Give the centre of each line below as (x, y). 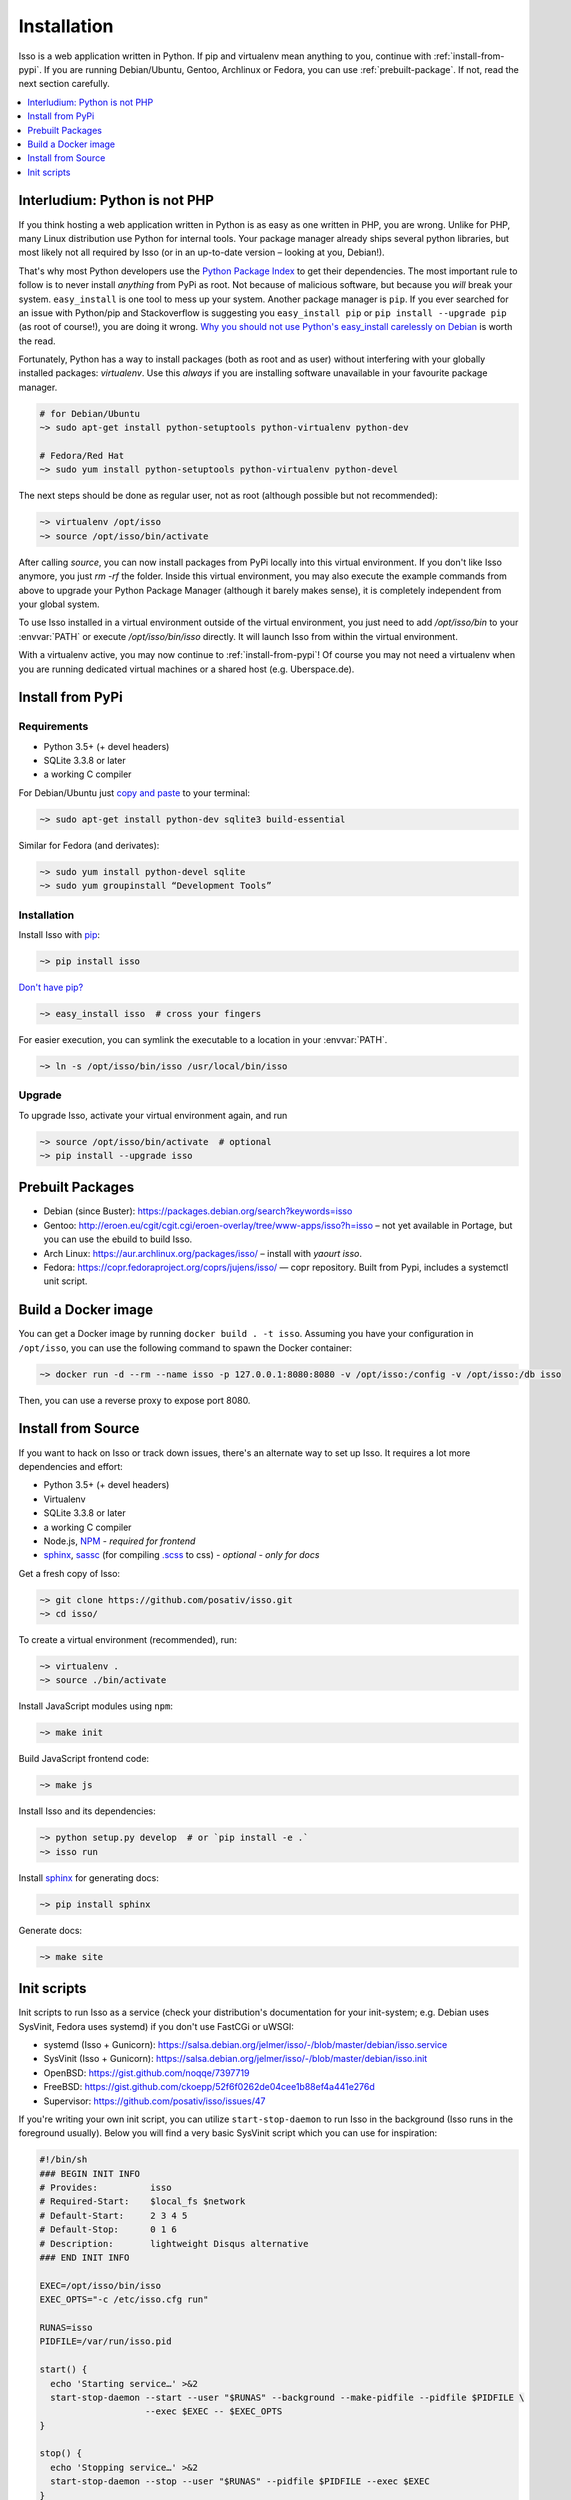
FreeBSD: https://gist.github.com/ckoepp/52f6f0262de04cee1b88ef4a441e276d (209, 2087)
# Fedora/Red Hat (82, 456)
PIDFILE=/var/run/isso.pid (105, 2341)
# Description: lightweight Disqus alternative (174, 2243)
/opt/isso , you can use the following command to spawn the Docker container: (185, 1347)
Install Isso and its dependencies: (87, 1811)
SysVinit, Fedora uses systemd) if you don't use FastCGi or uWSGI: (156, 2026)
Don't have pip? (51, 987)
